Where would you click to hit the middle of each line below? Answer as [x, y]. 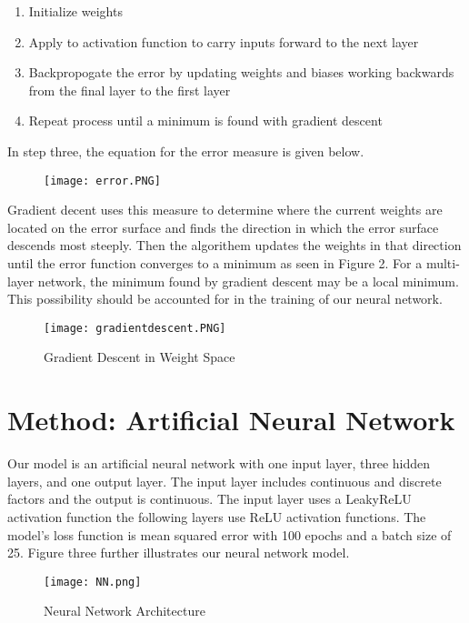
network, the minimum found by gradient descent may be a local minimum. [248, 281]
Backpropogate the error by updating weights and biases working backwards [241, 72]
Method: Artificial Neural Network [231, 420]
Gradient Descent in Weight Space [140, 357]
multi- [443, 263]
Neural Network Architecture [125, 611]
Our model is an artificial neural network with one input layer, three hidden [219, 463]
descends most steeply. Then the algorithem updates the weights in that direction [234, 245]
